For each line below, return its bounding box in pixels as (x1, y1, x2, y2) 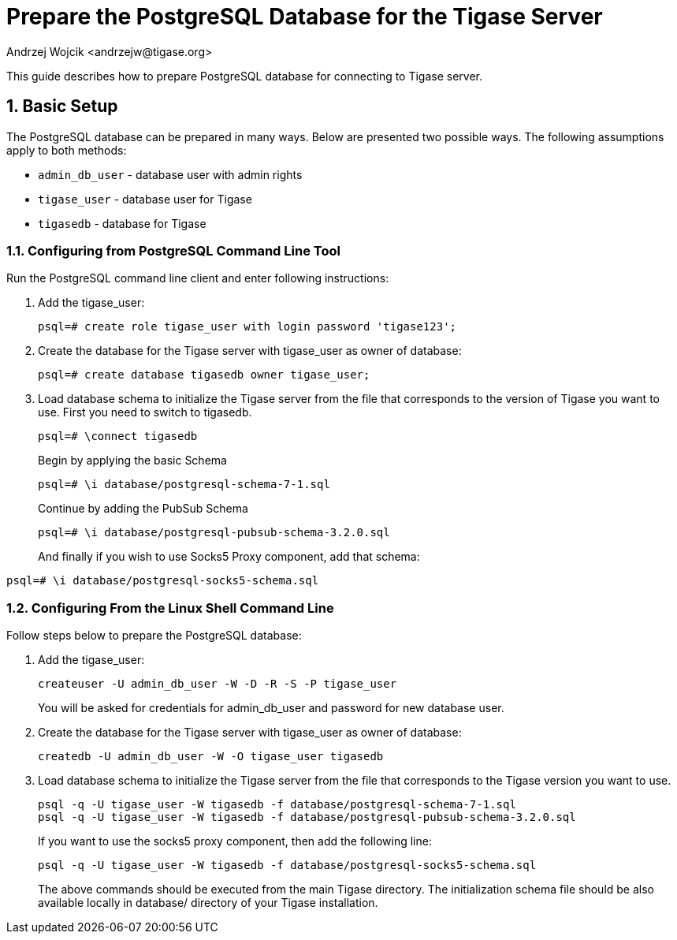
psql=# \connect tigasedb (38, 430, 198, 443)
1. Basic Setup (6, 96, 118, 117)
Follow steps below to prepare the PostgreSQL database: (6, 629, 302, 643)
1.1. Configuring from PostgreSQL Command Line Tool (6, 242, 340, 259)
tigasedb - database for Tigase (38, 216, 206, 230)
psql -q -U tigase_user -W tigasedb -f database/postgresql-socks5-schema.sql (38, 859, 537, 872)
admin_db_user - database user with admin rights (38, 167, 303, 181)
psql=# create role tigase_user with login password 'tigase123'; (38, 320, 457, 334)
